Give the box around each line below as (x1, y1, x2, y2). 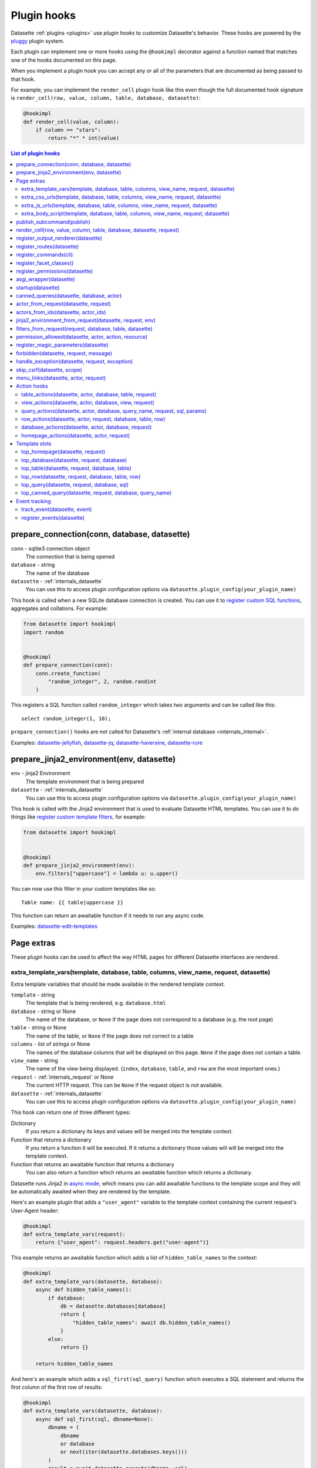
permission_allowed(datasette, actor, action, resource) (16, 334, 148, 341)
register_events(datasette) (21, 514, 85, 521)
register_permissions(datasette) (16, 267, 93, 274)
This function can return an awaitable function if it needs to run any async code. (11, 912, 205, 919)
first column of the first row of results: (11, 1383, 103, 1391)
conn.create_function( (35, 670, 101, 676)
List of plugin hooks (11, 150, 60, 157)
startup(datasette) (16, 284, 60, 291)
